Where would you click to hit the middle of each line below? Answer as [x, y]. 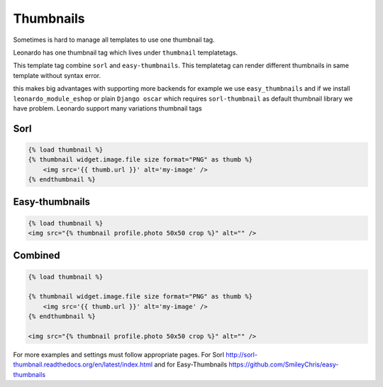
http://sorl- [242, 354]
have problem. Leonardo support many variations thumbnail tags [107, 108]
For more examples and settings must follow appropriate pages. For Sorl [119, 354]
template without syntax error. [57, 75]
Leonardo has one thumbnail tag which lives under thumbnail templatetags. [125, 52]
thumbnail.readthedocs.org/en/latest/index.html [83, 364]
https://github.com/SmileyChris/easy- [284, 364]
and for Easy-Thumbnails [190, 364]
